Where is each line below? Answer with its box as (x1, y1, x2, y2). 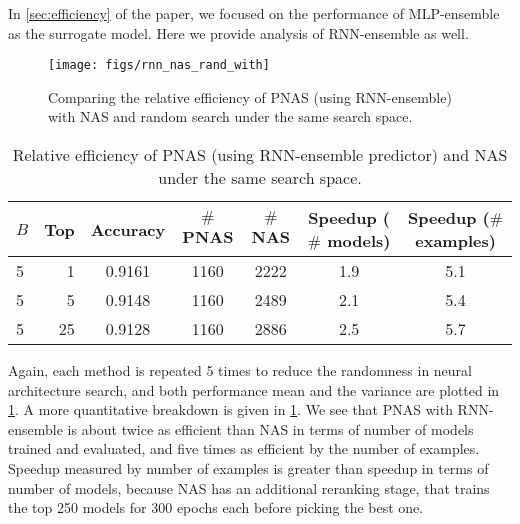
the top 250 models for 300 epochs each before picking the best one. (8, 497, 424, 518)
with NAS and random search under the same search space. (48, 106, 413, 127)
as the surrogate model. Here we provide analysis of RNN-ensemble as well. (8, 22, 469, 43)
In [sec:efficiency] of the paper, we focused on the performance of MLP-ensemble (8, 3, 500, 23)
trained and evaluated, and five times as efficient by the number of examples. (8, 438, 480, 459)
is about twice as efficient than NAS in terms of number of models (67, 418, 474, 439)
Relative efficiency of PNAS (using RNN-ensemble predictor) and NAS (12, 143, 508, 167)
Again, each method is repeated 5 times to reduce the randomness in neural (8, 360, 472, 381)
